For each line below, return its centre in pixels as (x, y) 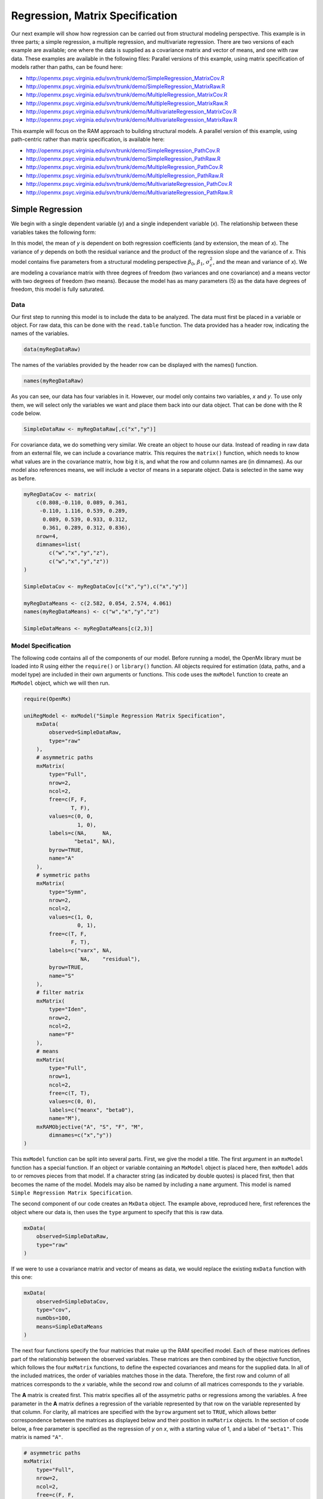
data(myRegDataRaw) (52, 350)
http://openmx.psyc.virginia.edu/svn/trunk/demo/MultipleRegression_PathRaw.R (125, 175)
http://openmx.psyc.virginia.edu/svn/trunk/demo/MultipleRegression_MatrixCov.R (127, 95)
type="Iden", (68, 1009)
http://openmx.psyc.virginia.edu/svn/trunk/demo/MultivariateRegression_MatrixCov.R (131, 112)
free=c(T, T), (69, 1093)
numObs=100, (54, 1318)
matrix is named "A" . (37, 1437)
